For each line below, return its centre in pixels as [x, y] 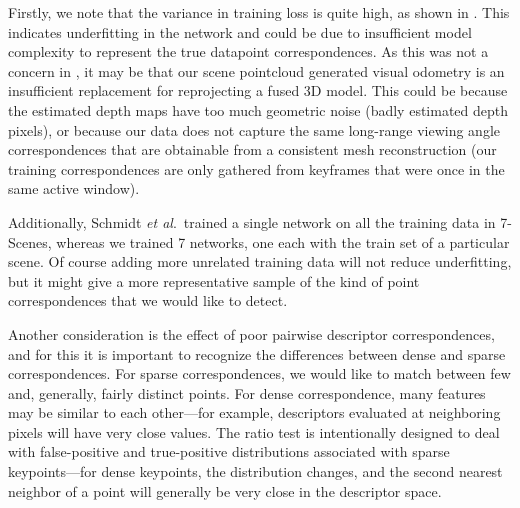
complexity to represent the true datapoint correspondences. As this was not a [248, 51]
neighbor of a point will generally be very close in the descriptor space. [225, 490]
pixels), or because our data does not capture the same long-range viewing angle [254, 129]
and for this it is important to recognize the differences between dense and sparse [257, 353]
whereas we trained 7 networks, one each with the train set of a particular [283, 241]
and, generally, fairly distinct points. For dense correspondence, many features [247, 392]
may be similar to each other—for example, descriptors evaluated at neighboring [254, 412]
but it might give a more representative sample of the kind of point [214, 280]
